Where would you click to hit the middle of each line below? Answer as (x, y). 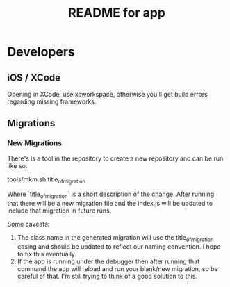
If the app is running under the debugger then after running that (108, 261)
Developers (41, 52)
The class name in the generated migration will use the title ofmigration (115, 239)
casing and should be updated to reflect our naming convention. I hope (119, 247)
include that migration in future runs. (59, 211)
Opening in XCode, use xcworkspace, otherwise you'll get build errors (108, 94)
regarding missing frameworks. (52, 101)
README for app (117, 13)
